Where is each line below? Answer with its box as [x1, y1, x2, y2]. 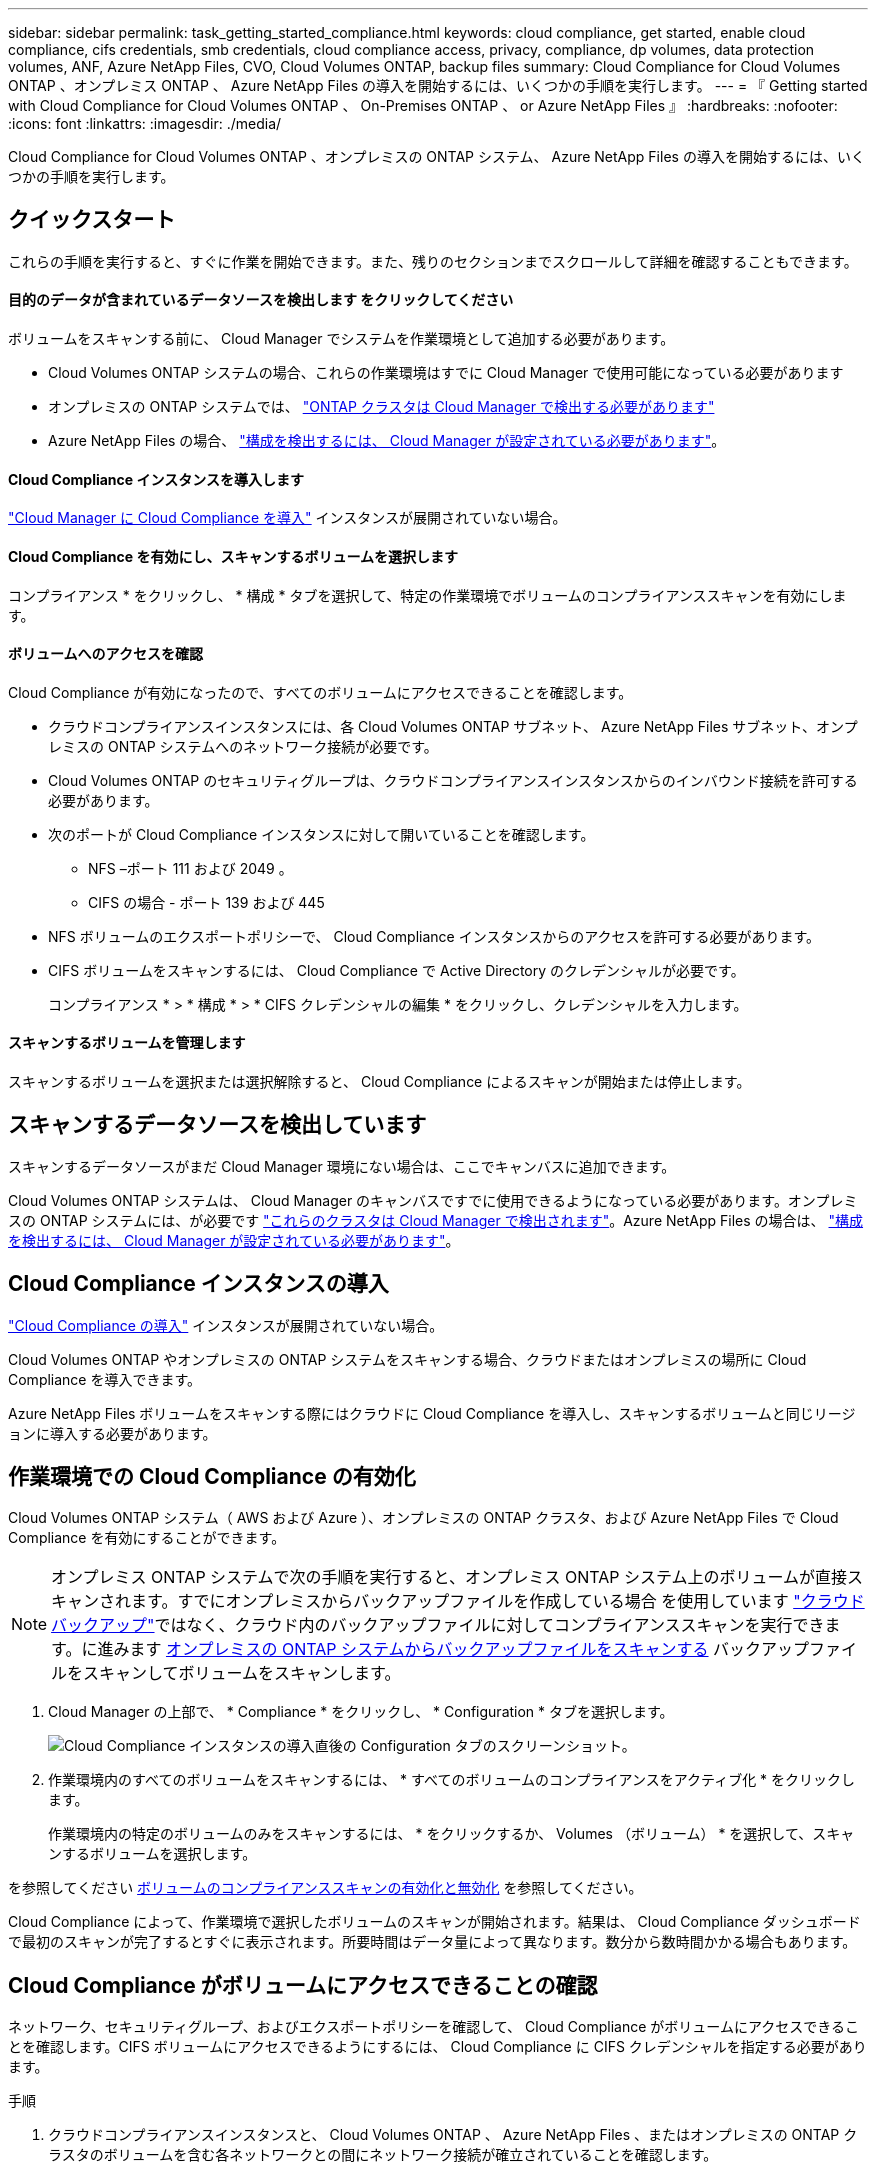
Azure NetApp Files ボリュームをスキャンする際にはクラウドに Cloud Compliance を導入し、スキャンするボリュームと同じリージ [8, 1404, 856, 1422]
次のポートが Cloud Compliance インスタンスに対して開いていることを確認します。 [48, 825, 595, 843]
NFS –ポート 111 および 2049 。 [88, 859, 293, 877]
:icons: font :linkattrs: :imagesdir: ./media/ [8, 115, 282, 132]
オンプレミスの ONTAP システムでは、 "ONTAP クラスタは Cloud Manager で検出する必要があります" [48, 398, 715, 416]
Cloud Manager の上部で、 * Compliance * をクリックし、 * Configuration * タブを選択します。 [48, 1703, 674, 1721]
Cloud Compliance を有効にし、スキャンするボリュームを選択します [8, 547, 459, 565]
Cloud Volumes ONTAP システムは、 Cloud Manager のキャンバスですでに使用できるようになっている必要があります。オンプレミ [8, 1191, 858, 1209]
